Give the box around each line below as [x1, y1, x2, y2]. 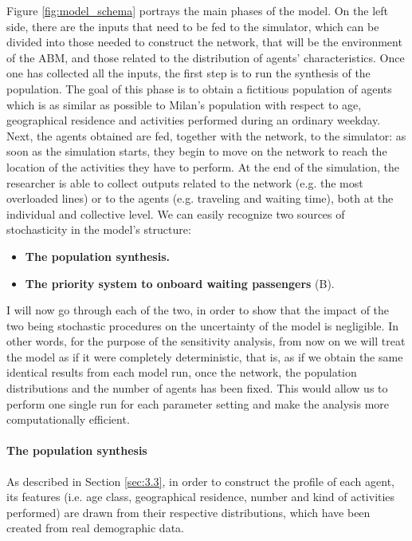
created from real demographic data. [6, 519, 184, 536]
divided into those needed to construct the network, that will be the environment [6, 34, 402, 50]
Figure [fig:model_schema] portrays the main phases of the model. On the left [6, 2, 388, 18]
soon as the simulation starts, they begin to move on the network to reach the [6, 143, 387, 160]
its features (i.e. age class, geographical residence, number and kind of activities [6, 488, 395, 505]
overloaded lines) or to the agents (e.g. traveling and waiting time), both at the [6, 190, 394, 207]
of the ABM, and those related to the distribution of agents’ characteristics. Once [6, 49, 405, 65]
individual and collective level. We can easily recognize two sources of [6, 205, 345, 222]
